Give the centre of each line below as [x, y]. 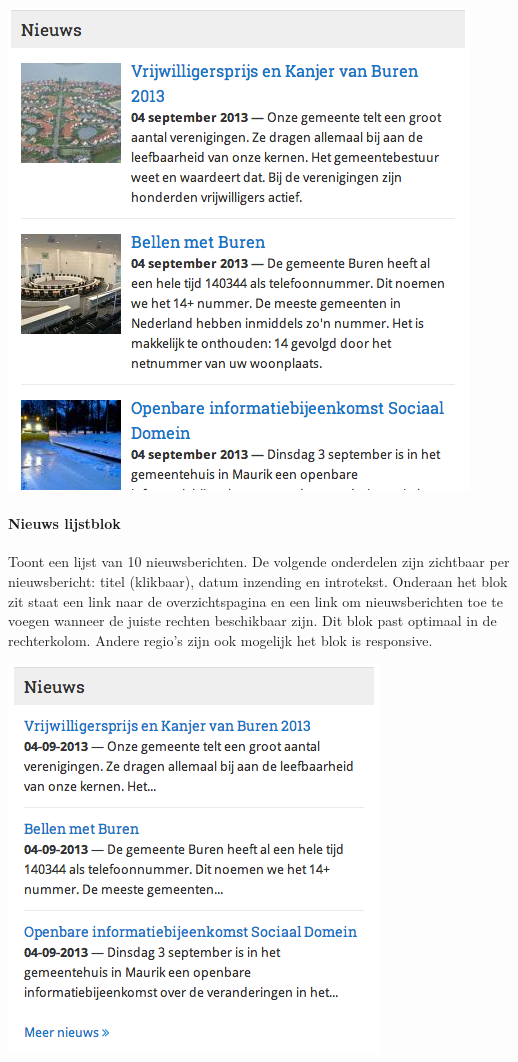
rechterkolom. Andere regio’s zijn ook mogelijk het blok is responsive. [220, 639]
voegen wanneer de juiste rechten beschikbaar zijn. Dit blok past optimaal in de [252, 620]
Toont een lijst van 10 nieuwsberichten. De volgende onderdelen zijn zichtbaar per [259, 561]
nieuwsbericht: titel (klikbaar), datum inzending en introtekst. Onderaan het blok [258, 580]
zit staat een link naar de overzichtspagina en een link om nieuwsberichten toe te [255, 600]
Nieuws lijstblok [64, 523]
